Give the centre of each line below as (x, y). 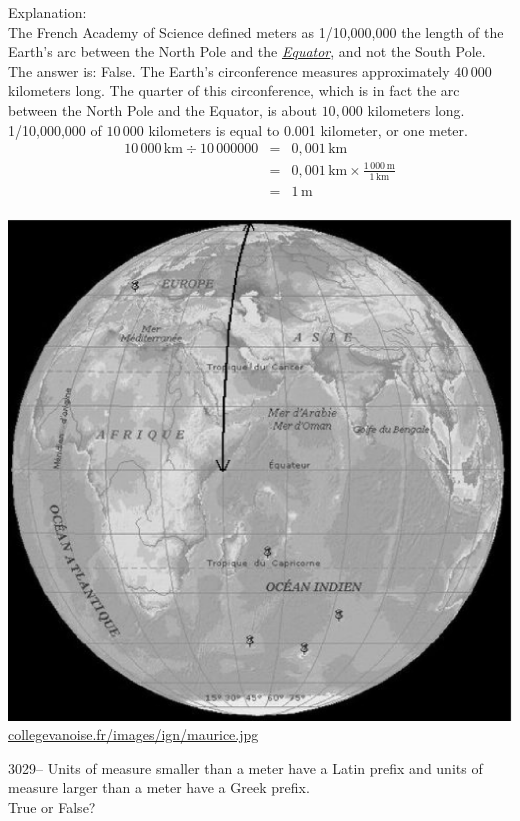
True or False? (52, 807)
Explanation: (47, 12)
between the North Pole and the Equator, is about (162, 109)
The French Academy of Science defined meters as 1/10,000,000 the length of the (256, 31)
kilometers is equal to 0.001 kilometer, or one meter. (308, 129)
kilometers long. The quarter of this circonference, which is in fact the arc (234, 90)
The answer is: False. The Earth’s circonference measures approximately (229, 70)
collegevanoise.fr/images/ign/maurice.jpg (133, 734)
